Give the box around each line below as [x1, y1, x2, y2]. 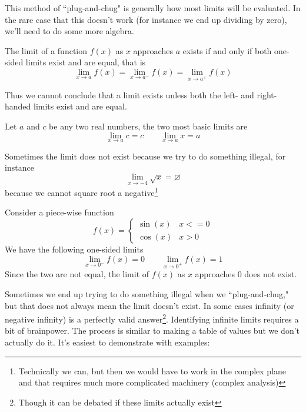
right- [257, 88, 277, 101]
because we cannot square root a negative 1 [5, 185, 158, 198]
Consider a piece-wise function [5, 206, 114, 218]
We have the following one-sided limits [5, 242, 144, 255]
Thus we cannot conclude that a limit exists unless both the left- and [5, 88, 254, 101]
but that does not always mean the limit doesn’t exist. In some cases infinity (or [5, 299, 294, 311]
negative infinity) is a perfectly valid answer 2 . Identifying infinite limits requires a [5, 311, 299, 325]
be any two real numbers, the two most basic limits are [49, 119, 248, 132]
